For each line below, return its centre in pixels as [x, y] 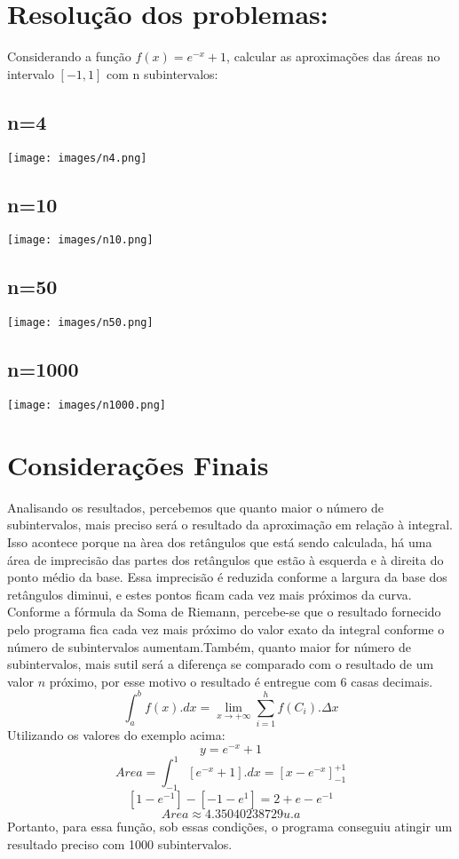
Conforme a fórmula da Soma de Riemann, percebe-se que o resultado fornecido [224, 612]
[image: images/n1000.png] [87, 406]
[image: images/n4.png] [77, 158]
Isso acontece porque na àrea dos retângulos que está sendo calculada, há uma [220, 542]
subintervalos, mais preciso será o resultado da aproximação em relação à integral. [230, 525]
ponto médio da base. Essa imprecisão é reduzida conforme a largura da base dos [227, 577]
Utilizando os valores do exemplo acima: [116, 735]
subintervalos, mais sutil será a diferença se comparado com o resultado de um [221, 664]
